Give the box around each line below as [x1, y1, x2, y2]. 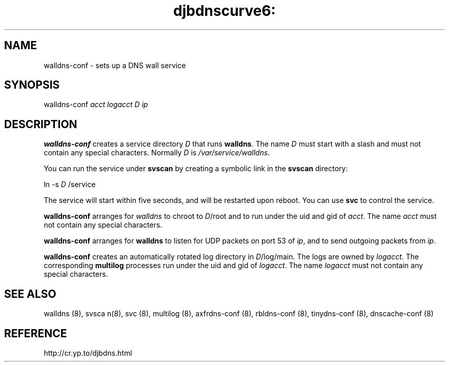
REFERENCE [4, 327, 67, 340]
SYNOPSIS [4, 78, 60, 92]
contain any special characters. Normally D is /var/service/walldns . [44, 148, 270, 157]
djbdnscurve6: [173, 2, 276, 19]
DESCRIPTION [4, 117, 77, 131]
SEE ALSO [4, 287, 56, 300]
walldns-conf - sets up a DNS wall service [44, 60, 186, 70]
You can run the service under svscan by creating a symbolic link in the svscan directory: [44, 164, 348, 173]
